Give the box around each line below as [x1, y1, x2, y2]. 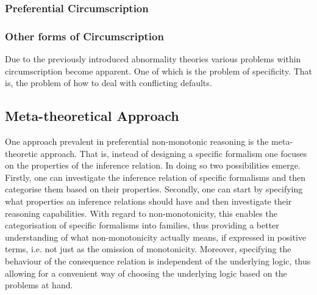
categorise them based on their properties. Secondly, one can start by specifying [5, 183, 303, 195]
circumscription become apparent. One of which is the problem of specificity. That [5, 64, 312, 77]
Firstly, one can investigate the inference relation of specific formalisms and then [5, 170, 306, 183]
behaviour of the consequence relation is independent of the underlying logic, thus [5, 254, 311, 267]
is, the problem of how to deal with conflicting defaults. [5, 76, 212, 89]
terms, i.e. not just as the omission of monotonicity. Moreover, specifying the [5, 242, 291, 255]
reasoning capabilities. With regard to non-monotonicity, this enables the [5, 206, 277, 219]
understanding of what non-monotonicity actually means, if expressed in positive [5, 230, 307, 243]
